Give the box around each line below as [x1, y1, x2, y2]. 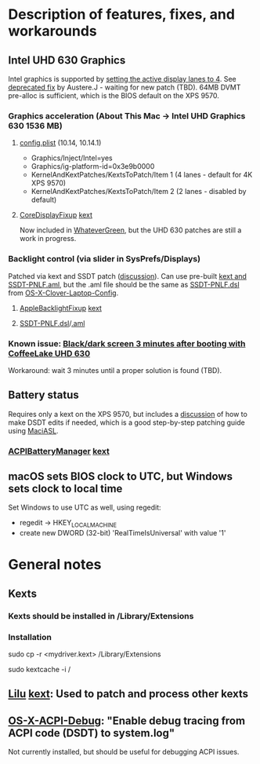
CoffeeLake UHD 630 [8, 348, 91, 359]
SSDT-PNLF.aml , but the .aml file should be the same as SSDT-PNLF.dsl [8, 280, 240, 289]
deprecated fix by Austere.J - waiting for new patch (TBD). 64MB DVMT [8, 82, 241, 92]
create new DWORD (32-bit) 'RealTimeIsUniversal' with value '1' [19, 528, 226, 538]
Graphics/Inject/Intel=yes [31, 153, 113, 163]
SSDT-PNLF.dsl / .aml [19, 318, 85, 327]
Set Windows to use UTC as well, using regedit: [8, 503, 162, 512]
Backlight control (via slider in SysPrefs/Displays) [8, 254, 201, 265]
